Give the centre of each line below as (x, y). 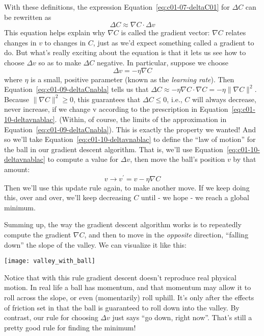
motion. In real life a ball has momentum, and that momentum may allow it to (128, 287)
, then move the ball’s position (178, 159)
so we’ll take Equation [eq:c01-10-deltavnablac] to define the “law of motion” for (130, 139)
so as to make (60, 62)
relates (236, 32)
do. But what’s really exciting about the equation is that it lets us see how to (125, 52)
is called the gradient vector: (165, 32)
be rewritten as (28, 17)
